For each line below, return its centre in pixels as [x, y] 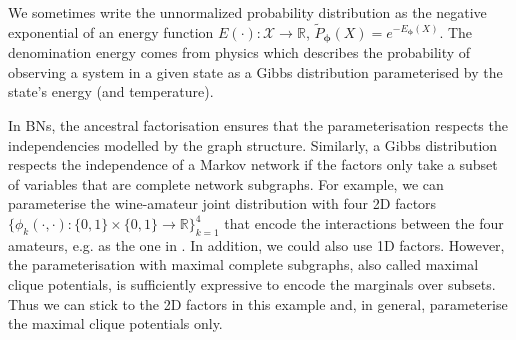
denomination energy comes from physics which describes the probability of [239, 52]
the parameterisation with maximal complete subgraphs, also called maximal [243, 264]
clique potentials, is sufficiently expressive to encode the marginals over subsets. [252, 284]
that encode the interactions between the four [364, 223]
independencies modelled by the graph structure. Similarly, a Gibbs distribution [253, 144]
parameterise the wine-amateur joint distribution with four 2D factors [222, 203]
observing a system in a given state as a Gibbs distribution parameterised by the [255, 71]
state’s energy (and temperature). [111, 91]
